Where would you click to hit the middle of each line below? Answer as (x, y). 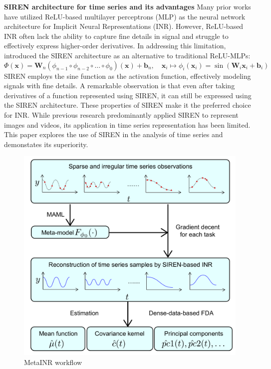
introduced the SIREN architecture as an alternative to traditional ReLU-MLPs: (127, 55)
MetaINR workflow (53, 362)
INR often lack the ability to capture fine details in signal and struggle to (116, 36)
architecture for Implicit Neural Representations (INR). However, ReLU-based (124, 26)
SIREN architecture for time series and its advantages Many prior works (128, 6)
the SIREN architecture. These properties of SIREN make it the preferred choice (128, 105)
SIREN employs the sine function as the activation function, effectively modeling (128, 76)
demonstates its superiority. (46, 144)
